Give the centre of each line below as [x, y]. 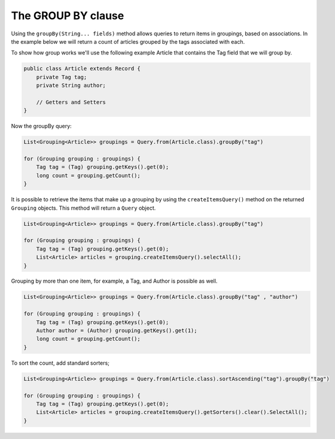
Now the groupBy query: [41, 126]
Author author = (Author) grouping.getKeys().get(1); [117, 331]
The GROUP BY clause [68, 16]
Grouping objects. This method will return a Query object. [83, 208]
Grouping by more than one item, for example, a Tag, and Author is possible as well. [114, 281]
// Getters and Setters [71, 102]
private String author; [71, 86]
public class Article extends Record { [82, 69]
